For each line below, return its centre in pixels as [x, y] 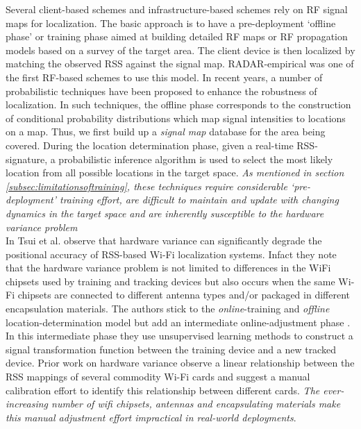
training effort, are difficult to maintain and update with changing [199, 200]
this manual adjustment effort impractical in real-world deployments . [151, 417]
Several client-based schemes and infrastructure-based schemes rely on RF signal [177, 9]
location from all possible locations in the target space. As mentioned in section [175, 173]
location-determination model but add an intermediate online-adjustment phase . [178, 322]
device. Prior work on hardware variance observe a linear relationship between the [180, 363]
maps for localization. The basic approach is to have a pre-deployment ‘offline [171, 23]
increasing [27, 404]
